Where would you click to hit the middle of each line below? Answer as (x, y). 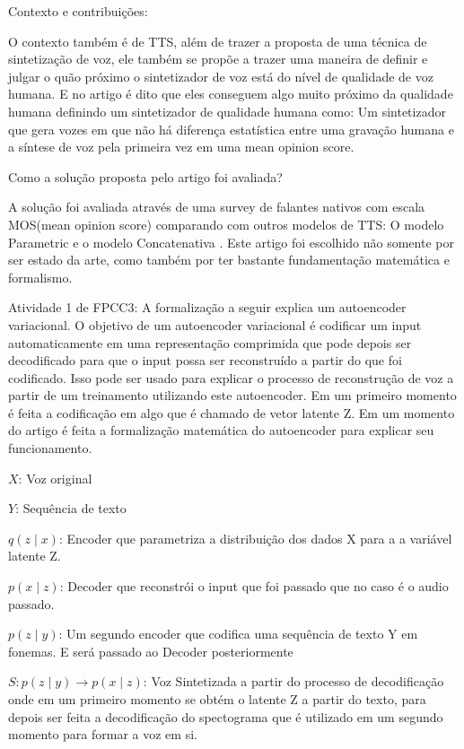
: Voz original (55, 478)
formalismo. (40, 277)
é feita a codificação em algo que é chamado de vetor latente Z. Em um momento (232, 412)
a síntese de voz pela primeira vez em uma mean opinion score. (181, 147)
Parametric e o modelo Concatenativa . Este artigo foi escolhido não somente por (231, 242)
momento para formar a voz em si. (103, 734)
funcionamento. (50, 448)
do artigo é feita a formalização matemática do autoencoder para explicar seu (221, 430)
